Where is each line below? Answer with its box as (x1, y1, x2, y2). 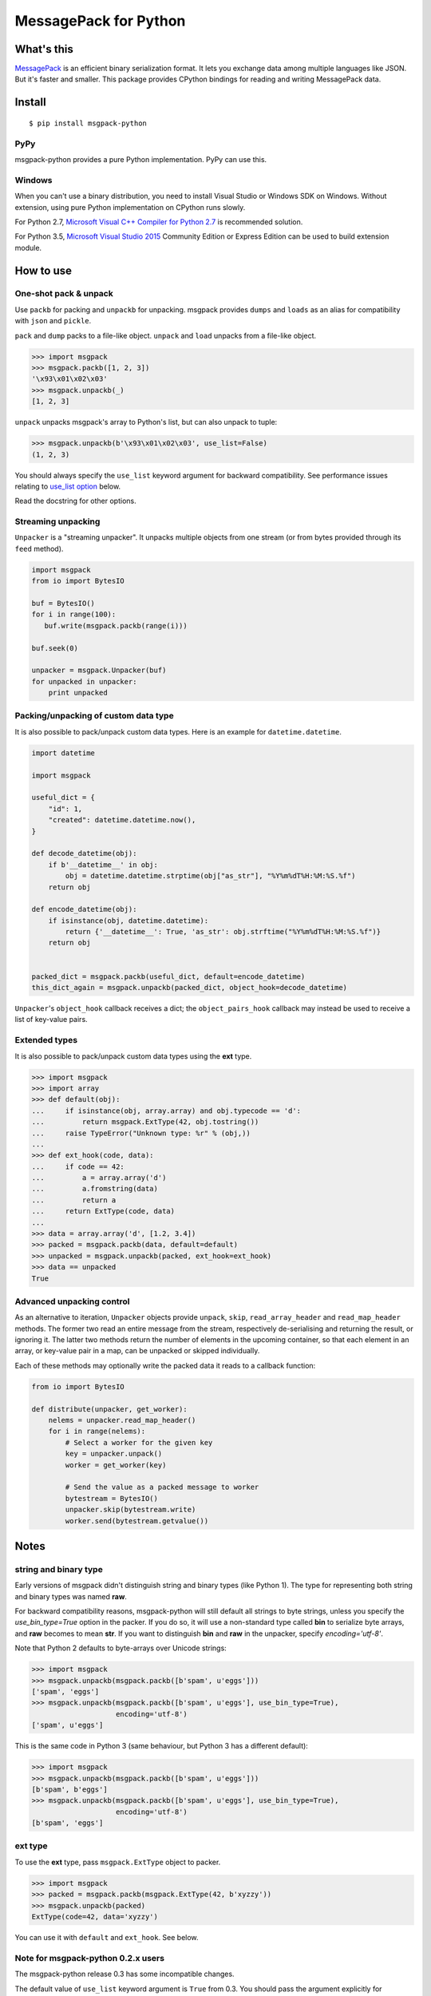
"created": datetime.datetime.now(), (48, 815, 196, 825)
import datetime (31, 748, 96, 758)
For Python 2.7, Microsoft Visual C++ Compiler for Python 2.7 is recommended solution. (14, 216, 303, 227)
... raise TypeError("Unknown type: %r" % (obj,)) (31, 1128, 251, 1138)
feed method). (14, 544, 64, 553)
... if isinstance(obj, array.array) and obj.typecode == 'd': (31, 1106, 302, 1115)
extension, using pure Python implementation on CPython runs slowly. (14, 202, 246, 212)
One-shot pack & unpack (14, 288, 113, 299)
